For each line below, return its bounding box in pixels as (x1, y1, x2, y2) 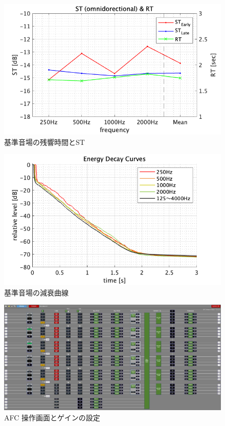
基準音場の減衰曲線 (4, 287, 69, 297)
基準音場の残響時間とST (4, 136, 85, 147)
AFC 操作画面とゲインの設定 (4, 412, 100, 422)
